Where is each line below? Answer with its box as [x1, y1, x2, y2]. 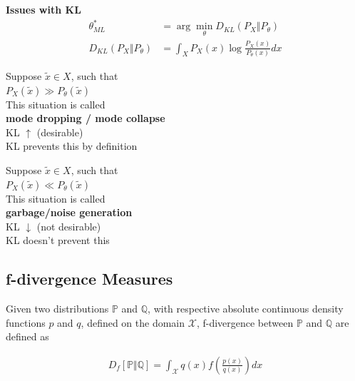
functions [6, 315, 46, 330]
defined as [6, 329, 49, 344]
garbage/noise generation [6, 205, 133, 220]
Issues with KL [6, 2, 81, 16]
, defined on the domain [81, 315, 185, 330]
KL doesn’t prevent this [6, 233, 110, 248]
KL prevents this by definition [6, 138, 138, 153]
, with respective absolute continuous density [148, 301, 344, 316]
